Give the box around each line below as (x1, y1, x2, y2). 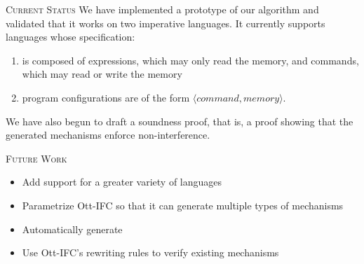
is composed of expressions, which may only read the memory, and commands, (22, 53, 359, 67)
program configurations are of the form (22, 90, 190, 104)
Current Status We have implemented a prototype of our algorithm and (6, 2, 319, 16)
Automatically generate (22, 221, 123, 236)
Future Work (6, 151, 67, 165)
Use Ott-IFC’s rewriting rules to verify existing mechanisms (22, 245, 279, 260)
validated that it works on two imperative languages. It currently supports (6, 15, 325, 30)
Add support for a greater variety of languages (22, 174, 222, 189)
